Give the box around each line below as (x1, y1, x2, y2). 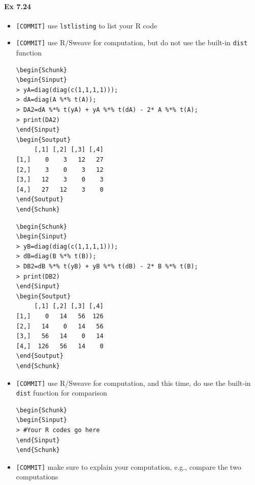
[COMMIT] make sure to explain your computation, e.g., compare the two (16, 461, 241, 472)
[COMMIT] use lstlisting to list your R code (16, 20, 157, 31)
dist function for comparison (16, 387, 107, 398)
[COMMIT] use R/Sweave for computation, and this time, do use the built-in (16, 377, 251, 388)
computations (16, 471, 58, 482)
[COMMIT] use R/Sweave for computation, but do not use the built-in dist (16, 37, 248, 48)
